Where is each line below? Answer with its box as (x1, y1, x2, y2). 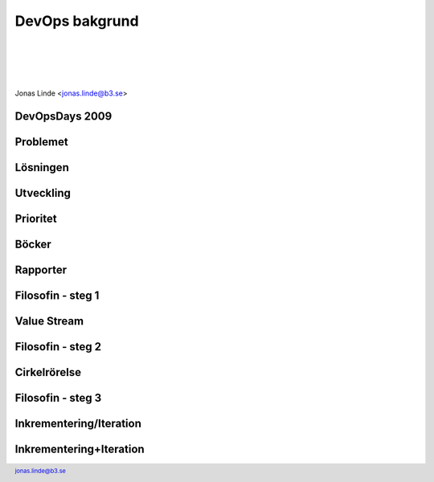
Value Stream (14, 314, 84, 329)
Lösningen (14, 161, 70, 174)
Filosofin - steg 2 (14, 340, 102, 353)
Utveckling (14, 186, 72, 200)
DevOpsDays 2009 (14, 109, 113, 123)
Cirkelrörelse (14, 366, 82, 379)
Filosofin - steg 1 (14, 289, 100, 303)
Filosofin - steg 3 (14, 391, 102, 405)
